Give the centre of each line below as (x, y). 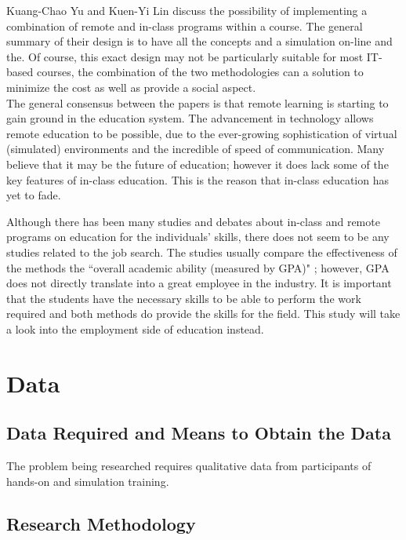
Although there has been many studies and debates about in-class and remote (193, 221)
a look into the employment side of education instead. (135, 328)
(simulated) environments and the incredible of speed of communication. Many (196, 149)
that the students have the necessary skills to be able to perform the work (184, 298)
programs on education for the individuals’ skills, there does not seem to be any (198, 237)
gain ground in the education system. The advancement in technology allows (190, 118)
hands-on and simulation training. (88, 481)
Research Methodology (101, 523)
